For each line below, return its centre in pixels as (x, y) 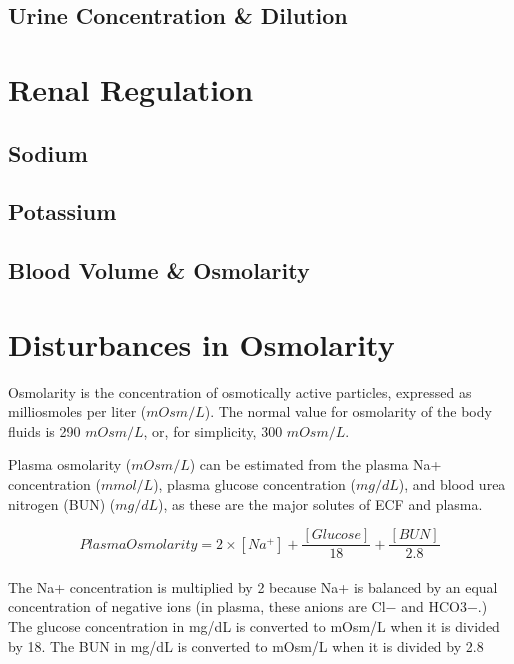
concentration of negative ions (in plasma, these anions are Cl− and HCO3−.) (248, 606)
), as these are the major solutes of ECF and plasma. (320, 503)
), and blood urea (452, 484)
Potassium (62, 211)
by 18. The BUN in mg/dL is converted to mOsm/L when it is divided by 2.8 (246, 645)
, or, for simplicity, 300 (213, 430)
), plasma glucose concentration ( (254, 484)
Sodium (48, 152)
